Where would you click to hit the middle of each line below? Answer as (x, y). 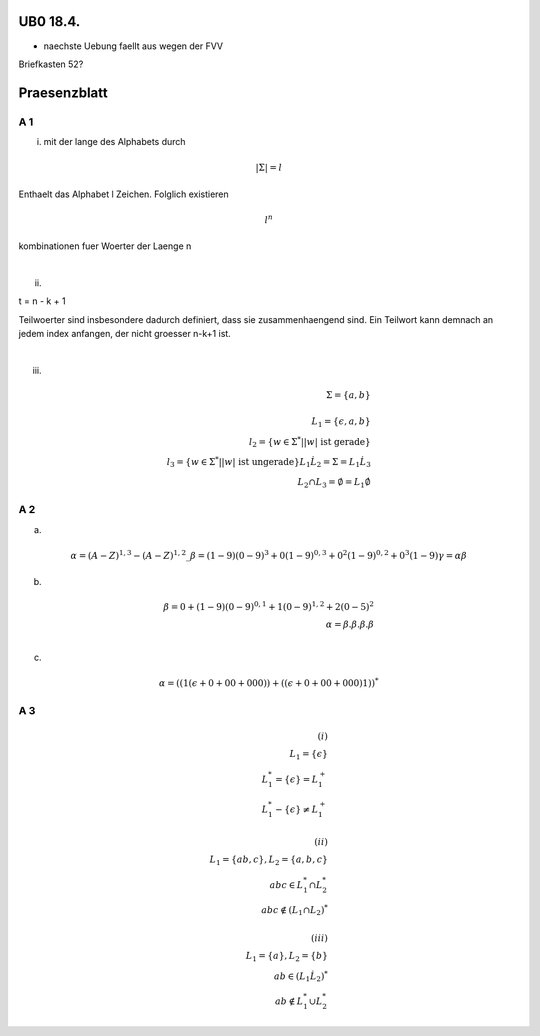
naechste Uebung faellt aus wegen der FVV (133, 46)
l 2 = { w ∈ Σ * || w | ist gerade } (309, 442)
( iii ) (319, 938)
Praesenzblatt (63, 92)
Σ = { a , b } (348, 395)
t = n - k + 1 (42, 301)
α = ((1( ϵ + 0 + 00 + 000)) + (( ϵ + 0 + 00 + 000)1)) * (268, 682)
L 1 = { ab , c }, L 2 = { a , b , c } (269, 861)
